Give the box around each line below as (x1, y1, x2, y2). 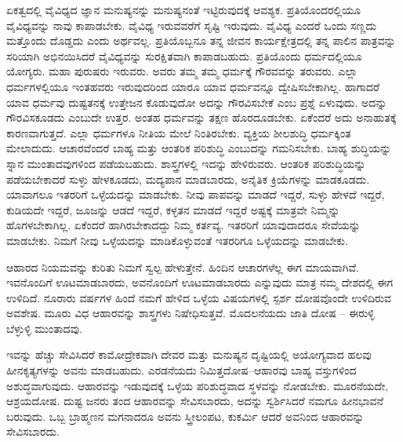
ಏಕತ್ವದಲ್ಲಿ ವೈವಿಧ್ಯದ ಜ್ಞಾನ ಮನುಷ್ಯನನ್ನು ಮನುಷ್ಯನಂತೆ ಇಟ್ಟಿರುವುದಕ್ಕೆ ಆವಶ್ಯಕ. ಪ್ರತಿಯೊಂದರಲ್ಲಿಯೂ (6, 2, 361, 17)
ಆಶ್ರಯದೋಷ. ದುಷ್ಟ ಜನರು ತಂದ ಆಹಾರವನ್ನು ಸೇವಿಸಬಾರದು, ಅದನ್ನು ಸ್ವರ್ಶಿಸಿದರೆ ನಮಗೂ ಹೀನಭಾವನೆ (6, 393, 383, 409)
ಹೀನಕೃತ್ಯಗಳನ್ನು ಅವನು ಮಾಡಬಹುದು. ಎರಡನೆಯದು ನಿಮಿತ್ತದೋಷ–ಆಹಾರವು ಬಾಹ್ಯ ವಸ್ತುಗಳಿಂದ (6, 362, 357, 378)
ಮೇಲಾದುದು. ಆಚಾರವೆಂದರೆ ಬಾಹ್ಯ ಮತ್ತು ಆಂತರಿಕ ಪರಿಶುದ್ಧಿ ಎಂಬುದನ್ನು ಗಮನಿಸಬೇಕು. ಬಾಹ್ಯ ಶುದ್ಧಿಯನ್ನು (6, 140, 392, 156)
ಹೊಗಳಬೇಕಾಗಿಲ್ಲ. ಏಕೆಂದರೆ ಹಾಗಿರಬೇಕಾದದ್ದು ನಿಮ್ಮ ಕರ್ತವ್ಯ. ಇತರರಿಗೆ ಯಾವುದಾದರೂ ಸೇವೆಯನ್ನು (6, 217, 361, 233)
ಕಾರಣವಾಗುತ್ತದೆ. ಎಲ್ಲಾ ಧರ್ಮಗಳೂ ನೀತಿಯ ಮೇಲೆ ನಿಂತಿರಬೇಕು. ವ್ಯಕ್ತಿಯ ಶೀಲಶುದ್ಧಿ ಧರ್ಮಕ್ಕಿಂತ (6, 124, 351, 141)
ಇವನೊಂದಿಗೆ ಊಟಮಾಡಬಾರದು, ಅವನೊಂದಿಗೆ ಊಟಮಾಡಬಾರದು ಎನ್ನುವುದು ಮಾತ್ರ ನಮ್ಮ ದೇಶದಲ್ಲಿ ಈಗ (6, 274, 394, 290)
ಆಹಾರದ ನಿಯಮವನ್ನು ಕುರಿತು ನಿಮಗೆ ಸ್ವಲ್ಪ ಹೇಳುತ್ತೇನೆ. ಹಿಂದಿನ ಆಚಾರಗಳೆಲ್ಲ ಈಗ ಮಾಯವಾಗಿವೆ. (6, 258, 359, 275)
